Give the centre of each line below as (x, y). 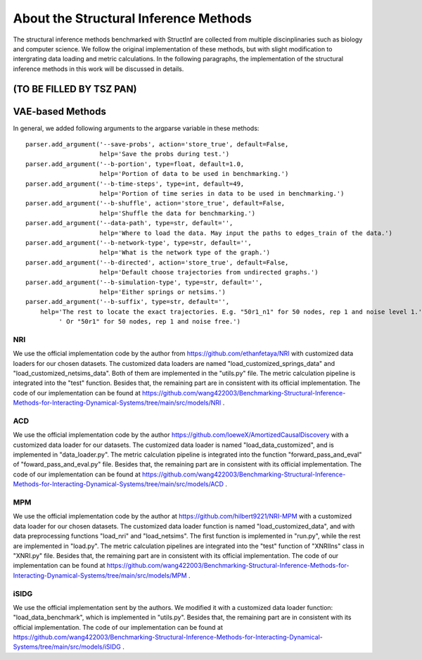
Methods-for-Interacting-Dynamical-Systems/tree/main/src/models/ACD (119, 484)
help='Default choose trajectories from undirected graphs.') (209, 272)
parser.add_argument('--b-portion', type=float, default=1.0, (135, 164)
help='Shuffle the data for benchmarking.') (178, 213)
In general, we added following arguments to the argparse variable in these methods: (136, 128)
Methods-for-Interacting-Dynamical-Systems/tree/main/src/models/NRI (117, 403)
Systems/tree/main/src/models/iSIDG (67, 647)
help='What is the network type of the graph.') (185, 253)
